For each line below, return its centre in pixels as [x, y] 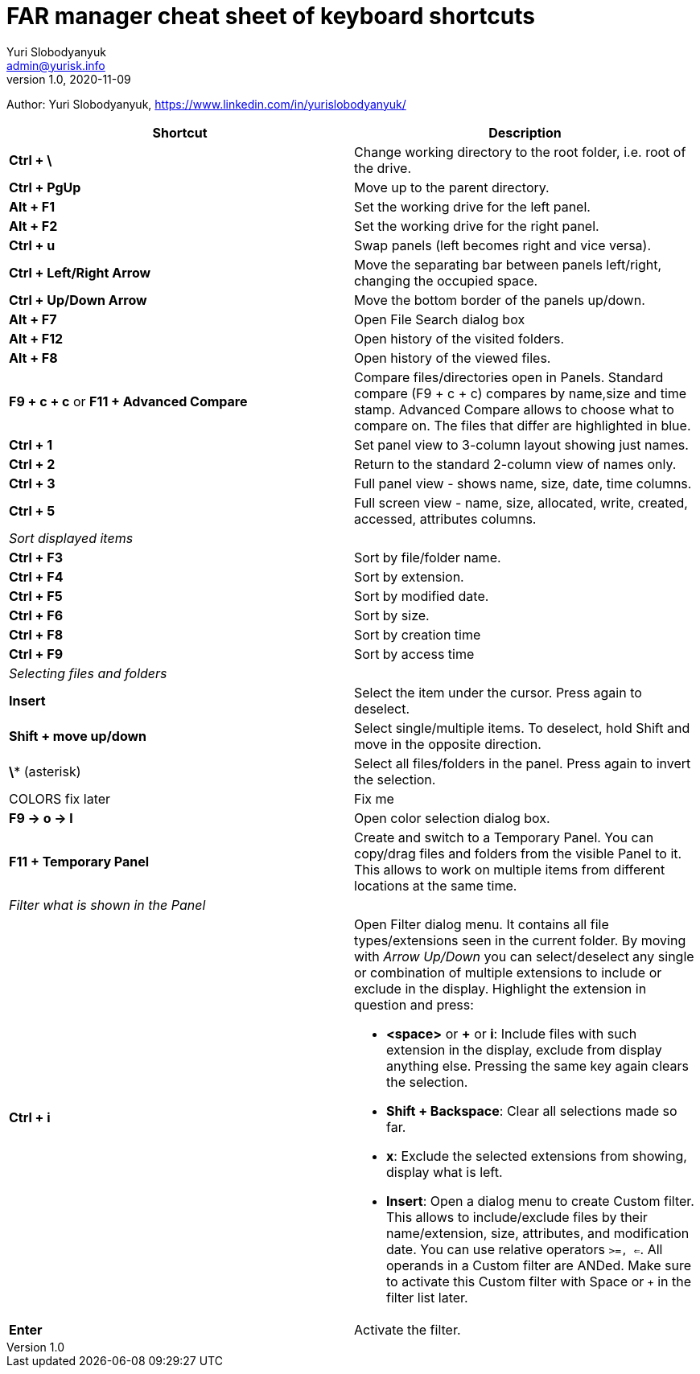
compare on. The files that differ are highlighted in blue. [523, 425]
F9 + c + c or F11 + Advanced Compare [128, 401]
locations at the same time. [436, 885]
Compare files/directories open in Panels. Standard [509, 377]
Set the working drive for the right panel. [477, 226]
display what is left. [445, 1172]
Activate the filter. [408, 1329]
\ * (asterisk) [45, 771]
